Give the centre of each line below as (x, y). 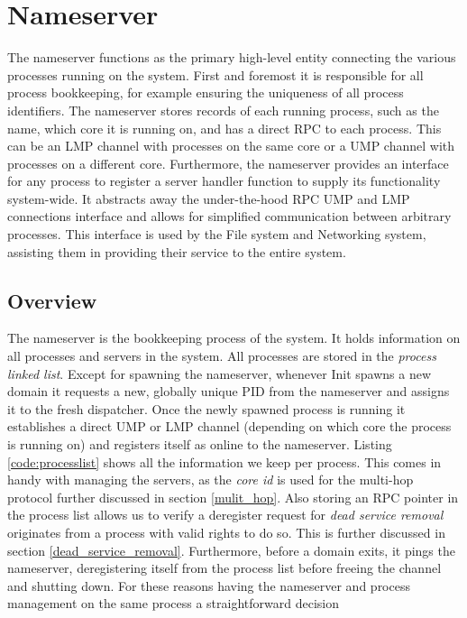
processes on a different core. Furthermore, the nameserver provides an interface (228, 163)
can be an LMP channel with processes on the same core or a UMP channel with (231, 146)
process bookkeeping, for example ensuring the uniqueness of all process (206, 92)
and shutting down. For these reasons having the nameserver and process (209, 585)
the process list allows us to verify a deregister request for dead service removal (225, 515)
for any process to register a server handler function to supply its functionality (224, 181)
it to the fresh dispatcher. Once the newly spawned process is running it (206, 408)
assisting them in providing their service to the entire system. (177, 251)
